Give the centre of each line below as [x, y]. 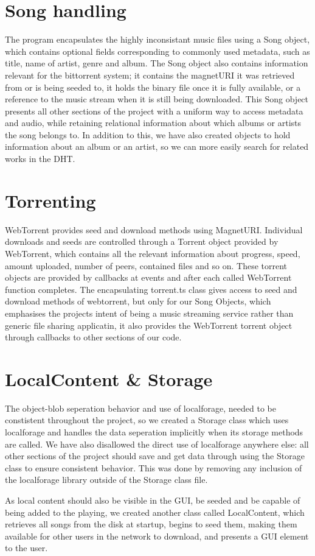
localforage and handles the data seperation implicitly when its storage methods [154, 432]
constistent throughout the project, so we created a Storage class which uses [147, 420]
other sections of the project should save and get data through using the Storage [155, 456]
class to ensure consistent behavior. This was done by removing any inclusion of [154, 467]
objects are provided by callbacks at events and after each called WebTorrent [148, 277]
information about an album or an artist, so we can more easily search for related [157, 146]
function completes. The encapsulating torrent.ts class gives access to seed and [151, 289]
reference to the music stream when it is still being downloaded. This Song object [157, 99]
